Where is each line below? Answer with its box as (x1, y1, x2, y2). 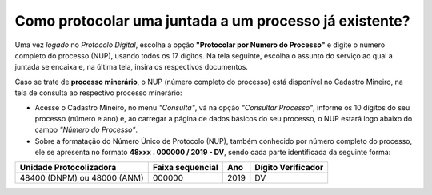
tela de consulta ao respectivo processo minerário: (14, 88, 182, 97)
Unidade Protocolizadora (19, 162, 117, 173)
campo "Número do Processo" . (34, 125, 138, 135)
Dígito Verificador (254, 162, 324, 173)
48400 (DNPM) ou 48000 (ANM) (19, 173, 144, 184)
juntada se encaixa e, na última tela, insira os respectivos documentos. (14, 62, 248, 72)
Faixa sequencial (152, 162, 219, 173)
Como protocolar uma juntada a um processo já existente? (14, 12, 410, 30)
